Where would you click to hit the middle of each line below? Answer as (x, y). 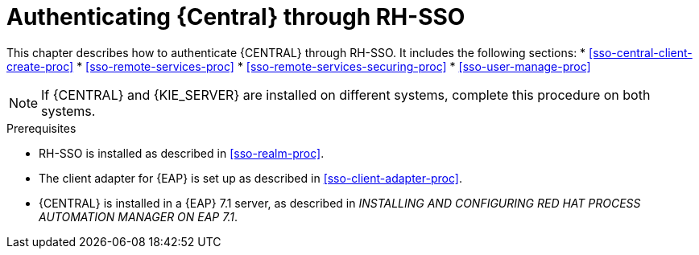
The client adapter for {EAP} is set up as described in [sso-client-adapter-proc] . (250, 178)
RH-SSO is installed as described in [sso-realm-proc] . (182, 153)
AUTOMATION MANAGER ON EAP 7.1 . (138, 216)
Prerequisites (41, 128)
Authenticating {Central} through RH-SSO (236, 17)
